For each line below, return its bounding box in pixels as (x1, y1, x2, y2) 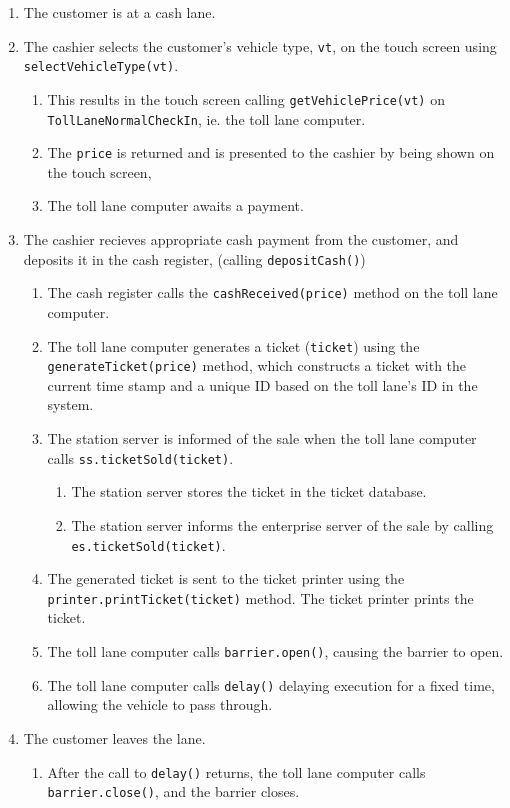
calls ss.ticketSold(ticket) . (47, 447, 234, 468)
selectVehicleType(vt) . (23, 55, 179, 76)
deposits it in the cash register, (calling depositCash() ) (23, 248, 366, 269)
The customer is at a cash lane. (23, 2, 216, 22)
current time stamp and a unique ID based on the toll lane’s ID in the (47, 374, 478, 395)
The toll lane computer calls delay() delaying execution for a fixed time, (47, 674, 495, 695)
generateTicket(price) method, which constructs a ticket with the (47, 355, 467, 376)
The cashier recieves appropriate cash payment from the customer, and (23, 229, 459, 250)
